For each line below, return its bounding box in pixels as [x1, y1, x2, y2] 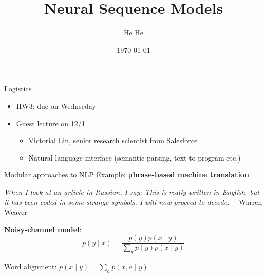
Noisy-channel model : [4, 224, 82, 234]
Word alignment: [4, 261, 57, 272]
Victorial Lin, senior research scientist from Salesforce [28, 135, 198, 146]
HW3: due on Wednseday [16, 100, 96, 111]
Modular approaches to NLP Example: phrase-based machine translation [4, 169, 249, 180]
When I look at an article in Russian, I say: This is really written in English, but [4, 186, 260, 197]
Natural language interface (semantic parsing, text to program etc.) [28, 152, 241, 163]
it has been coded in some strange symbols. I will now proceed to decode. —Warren [4, 196, 262, 207]
